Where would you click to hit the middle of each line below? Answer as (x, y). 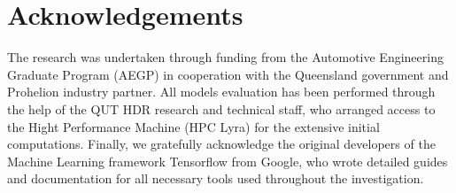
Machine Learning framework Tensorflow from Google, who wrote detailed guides (228, 161)
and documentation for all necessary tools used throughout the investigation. (216, 178)
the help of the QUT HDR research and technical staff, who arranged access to (221, 108)
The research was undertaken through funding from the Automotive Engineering (225, 57)
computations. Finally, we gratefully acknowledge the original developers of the (221, 144)
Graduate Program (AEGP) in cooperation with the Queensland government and (228, 74)
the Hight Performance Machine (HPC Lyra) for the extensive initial (193, 126)
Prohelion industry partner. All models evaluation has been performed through (221, 92)
